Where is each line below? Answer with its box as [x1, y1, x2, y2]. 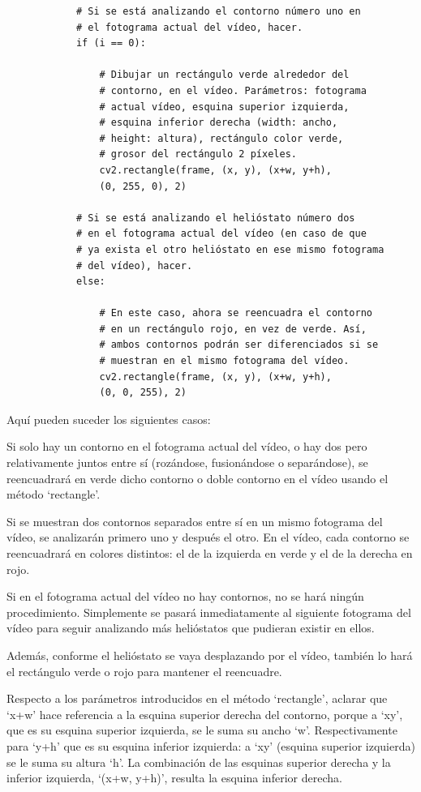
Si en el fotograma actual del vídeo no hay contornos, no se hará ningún [6, 588, 364, 605]
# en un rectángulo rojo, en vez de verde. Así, [99, 323, 367, 335]
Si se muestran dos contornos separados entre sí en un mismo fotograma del [6, 512, 383, 529]
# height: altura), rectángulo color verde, [99, 132, 344, 144]
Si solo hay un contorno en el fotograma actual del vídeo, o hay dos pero [6, 438, 367, 455]
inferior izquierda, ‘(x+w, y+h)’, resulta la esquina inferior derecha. [6, 769, 342, 786]
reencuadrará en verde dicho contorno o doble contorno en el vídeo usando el [6, 469, 389, 486]
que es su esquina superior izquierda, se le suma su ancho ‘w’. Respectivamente [6, 721, 397, 738]
